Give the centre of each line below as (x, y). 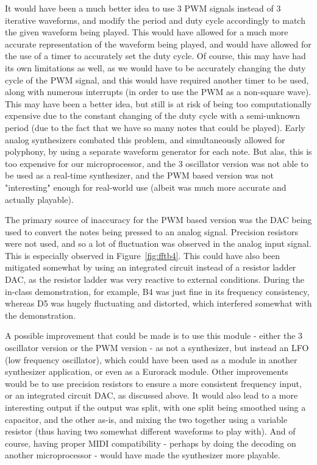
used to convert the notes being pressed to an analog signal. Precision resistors (151, 231)
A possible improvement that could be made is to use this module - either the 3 (154, 335)
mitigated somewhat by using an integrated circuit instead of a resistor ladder (151, 267)
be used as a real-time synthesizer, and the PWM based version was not (140, 175)
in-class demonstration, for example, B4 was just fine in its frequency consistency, (157, 291)
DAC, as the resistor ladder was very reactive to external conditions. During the (155, 279)
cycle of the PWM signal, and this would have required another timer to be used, (157, 80)
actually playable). (39, 199)
